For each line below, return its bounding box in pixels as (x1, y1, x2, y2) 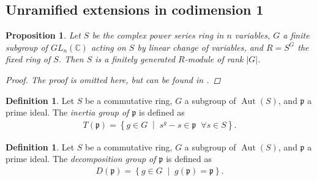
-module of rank (184, 53, 244, 65)
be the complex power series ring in (92, 29, 224, 42)
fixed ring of (6, 53, 51, 65)
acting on (91, 40, 126, 53)
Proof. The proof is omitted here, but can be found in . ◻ (6, 73, 221, 86)
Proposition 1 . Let (6, 29, 81, 42)
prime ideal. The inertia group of (6, 106, 129, 119)
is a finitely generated (95, 53, 176, 65)
